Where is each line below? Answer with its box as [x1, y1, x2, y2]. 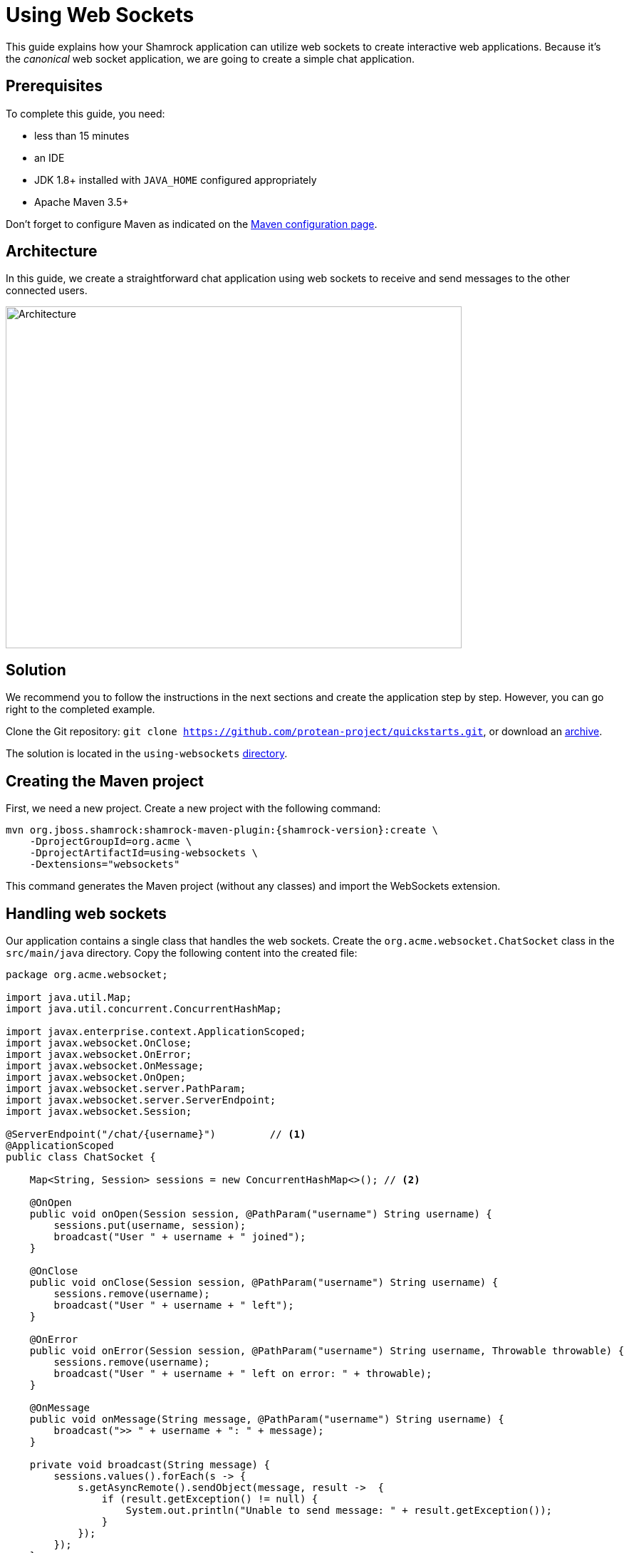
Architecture [6, 242, 98, 261]
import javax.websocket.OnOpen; [6, 1071, 186, 1083]
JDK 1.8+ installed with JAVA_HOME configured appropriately [34, 173, 317, 186]
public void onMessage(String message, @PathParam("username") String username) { [29, 1413, 504, 1425]
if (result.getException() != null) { [101, 1492, 318, 1505]
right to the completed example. [6, 703, 155, 716]
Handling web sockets [6, 904, 167, 923]
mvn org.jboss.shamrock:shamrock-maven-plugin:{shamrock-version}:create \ [6, 824, 438, 836]
